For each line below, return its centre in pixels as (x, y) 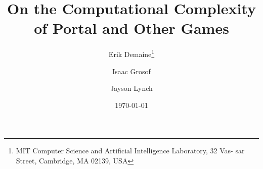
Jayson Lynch (131, 88)
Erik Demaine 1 (131, 53)
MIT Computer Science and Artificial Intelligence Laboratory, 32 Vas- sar (130, 151)
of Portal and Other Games (131, 28)
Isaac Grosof (131, 71)
